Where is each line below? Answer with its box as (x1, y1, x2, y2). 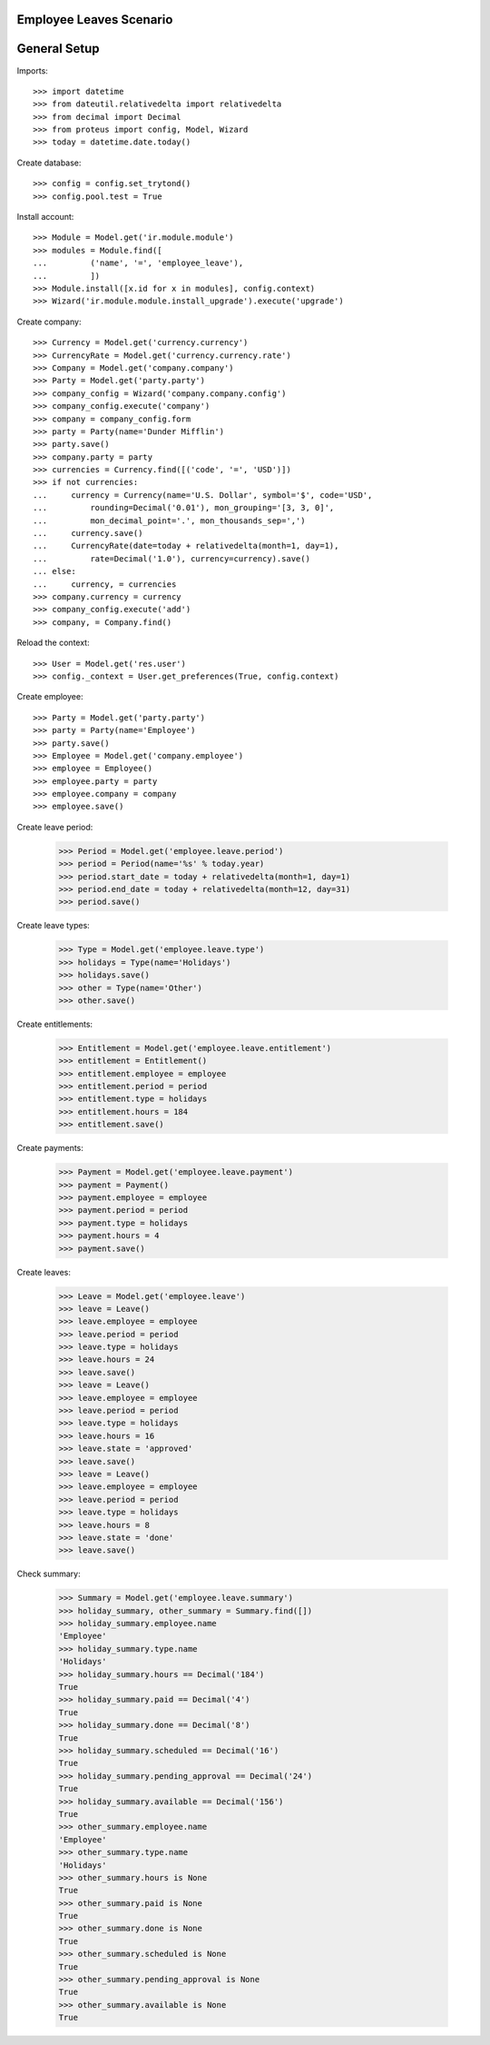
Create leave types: (16, 920, 90, 931)
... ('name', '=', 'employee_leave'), (33, 258, 244, 268)
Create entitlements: (16, 1018, 93, 1029)
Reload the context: (16, 637, 90, 649)
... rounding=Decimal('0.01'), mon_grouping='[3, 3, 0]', (33, 502, 335, 513)
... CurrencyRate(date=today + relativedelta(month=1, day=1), (33, 541, 339, 551)
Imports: (16, 65, 49, 76)
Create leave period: (16, 821, 93, 832)
